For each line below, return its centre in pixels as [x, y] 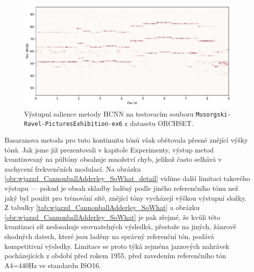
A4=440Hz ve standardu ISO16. [53, 265]
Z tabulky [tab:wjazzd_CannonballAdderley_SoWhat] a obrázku [102, 207]
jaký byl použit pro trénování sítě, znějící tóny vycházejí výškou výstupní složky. [126, 197]
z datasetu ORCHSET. [159, 123]
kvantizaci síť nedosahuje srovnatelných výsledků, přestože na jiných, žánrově [120, 227]
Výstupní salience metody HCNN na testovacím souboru [109, 113]
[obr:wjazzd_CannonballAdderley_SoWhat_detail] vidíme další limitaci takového [127, 178]
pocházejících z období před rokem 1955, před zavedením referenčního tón [115, 256]
